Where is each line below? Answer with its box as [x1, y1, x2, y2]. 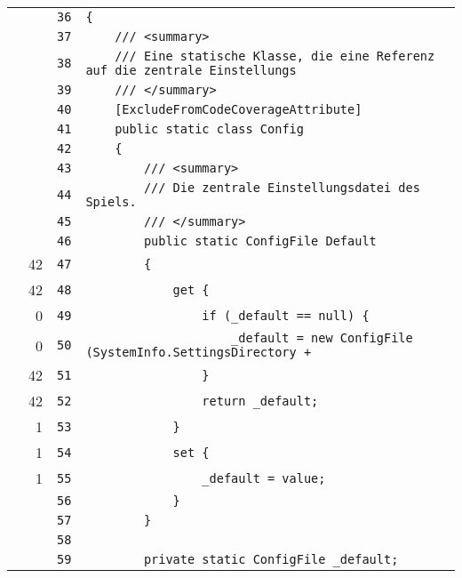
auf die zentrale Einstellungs [85, 63, 297, 77]
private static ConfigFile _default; [143, 552, 399, 566]
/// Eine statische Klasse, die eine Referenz [115, 49, 435, 63]
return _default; [202, 393, 319, 408]
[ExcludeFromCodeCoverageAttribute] [115, 102, 362, 116]
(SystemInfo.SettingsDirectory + [85, 345, 312, 359]
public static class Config [115, 122, 304, 136]
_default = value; [202, 470, 326, 486]
